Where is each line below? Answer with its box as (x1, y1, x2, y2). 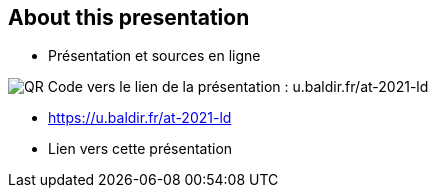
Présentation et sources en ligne (48, 47, 261, 65)
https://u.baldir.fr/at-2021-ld (48, 109, 232, 127)
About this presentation (8, 5, 250, 30)
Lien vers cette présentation (48, 140, 233, 158)
